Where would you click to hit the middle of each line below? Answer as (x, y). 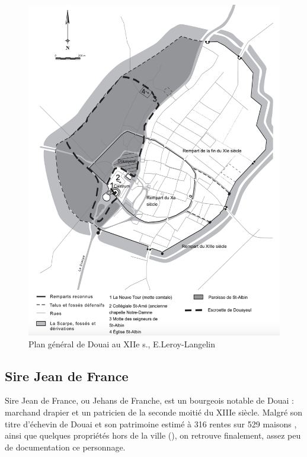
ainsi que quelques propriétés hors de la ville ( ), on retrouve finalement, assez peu (153, 435)
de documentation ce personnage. (65, 447)
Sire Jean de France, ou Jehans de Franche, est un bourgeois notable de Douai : (149, 400)
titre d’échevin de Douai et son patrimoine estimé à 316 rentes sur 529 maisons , (151, 424)
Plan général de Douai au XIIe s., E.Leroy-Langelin (122, 343)
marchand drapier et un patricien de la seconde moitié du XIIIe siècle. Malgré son (154, 412)
